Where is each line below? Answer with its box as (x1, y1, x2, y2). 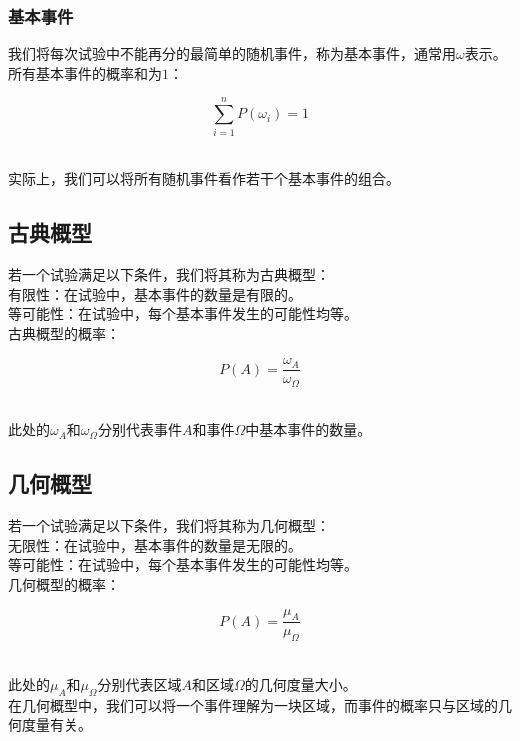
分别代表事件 (97, 419, 182, 440)
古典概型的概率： (8, 322, 120, 343)
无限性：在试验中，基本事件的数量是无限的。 (8, 534, 302, 555)
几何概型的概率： (8, 573, 120, 594)
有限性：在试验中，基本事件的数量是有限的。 (8, 283, 302, 304)
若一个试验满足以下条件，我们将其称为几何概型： (8, 515, 330, 536)
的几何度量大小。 (244, 673, 357, 694)
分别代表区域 (97, 673, 182, 694)
